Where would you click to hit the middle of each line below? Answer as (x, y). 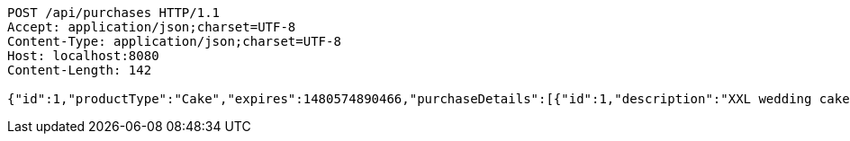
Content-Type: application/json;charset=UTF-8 (174, 41)
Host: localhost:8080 (83, 56)
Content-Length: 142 (80, 70)
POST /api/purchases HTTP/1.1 (114, 13)
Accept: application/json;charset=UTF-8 (152, 27)
